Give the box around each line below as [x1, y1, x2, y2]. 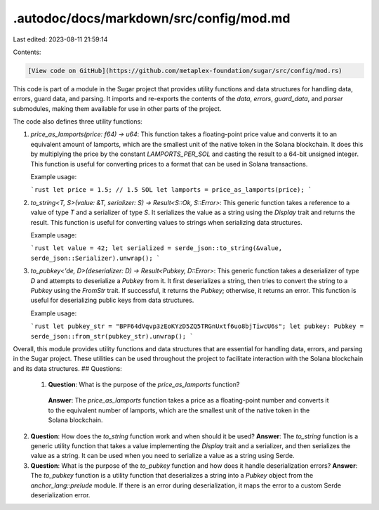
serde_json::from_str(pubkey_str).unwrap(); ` [30, 332, 194, 340]
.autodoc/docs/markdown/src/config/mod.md [13, 11, 291, 26]
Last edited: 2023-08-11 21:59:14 [13, 35, 108, 44]
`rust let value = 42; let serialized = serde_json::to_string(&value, [30, 244, 283, 252]
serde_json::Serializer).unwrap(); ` [30, 254, 161, 262]
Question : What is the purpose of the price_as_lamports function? [48, 380, 240, 389]
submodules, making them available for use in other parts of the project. [13, 104, 222, 112]
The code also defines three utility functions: [13, 117, 143, 126]
